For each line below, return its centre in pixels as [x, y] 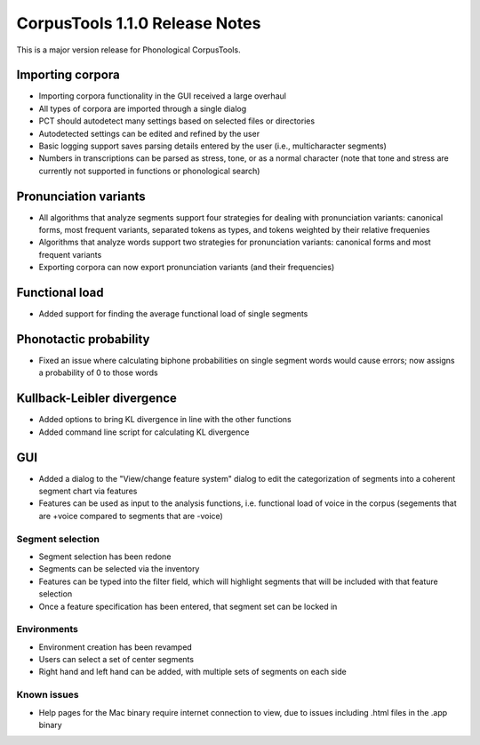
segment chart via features [88, 491]
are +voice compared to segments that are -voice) [131, 516]
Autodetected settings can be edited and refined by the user [149, 133]
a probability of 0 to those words [99, 372]
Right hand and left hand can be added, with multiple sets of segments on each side [192, 672]
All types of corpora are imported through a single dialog [143, 108]
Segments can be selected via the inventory [119, 569]
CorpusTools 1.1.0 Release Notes [139, 23]
